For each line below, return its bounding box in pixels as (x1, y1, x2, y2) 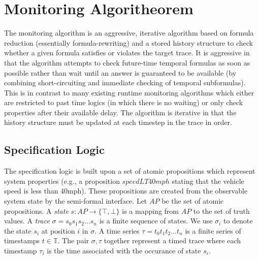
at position (41, 225, 75, 236)
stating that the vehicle (172, 175, 244, 186)
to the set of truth (193, 205, 250, 216)
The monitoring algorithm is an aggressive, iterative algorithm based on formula (4, 27, 254, 38)
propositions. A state (4, 205, 69, 216)
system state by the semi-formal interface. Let (4, 196, 147, 206)
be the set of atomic (161, 196, 224, 206)
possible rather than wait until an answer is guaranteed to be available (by (4, 67, 237, 78)
